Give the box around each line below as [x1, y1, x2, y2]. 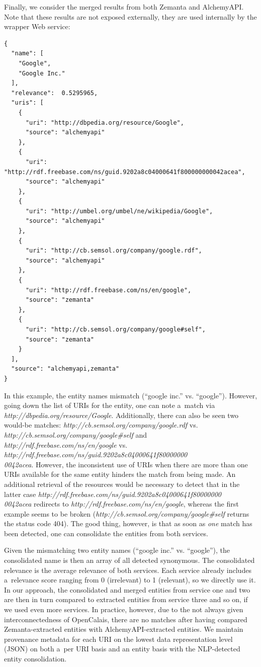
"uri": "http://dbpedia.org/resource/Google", [25, 119, 184, 126]
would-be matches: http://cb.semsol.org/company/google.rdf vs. [4, 420, 198, 430]
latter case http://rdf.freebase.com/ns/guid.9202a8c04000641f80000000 [4, 488, 221, 499]
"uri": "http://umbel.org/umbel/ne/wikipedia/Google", [25, 207, 213, 215]
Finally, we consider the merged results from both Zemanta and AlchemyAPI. [4, 2, 244, 12]
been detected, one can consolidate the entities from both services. [4, 528, 208, 538]
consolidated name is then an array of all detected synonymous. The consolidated [4, 555, 255, 565]
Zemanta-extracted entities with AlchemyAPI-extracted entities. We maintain [4, 624, 243, 634]
